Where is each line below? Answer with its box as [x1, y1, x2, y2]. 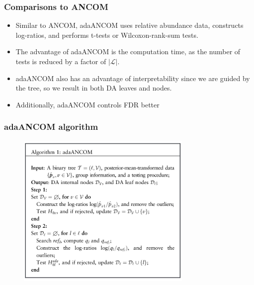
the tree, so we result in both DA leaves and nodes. [15, 83, 172, 93]
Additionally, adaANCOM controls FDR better [15, 99, 160, 109]
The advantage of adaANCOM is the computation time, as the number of [15, 46, 241, 57]
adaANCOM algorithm [4, 120, 98, 133]
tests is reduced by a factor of [15, 56, 106, 66]
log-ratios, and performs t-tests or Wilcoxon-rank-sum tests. [15, 29, 198, 40]
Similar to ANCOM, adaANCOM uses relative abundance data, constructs [15, 20, 244, 30]
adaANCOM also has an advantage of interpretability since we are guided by [15, 73, 250, 83]
